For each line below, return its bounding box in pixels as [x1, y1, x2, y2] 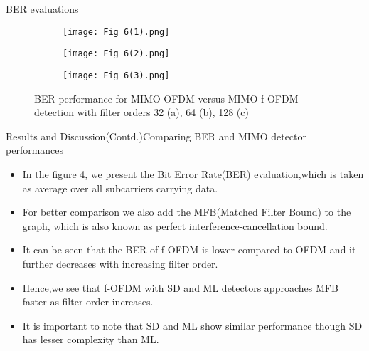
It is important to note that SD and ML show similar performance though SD [22, 318, 363, 332]
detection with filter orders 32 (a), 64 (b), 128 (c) [34, 105, 249, 120]
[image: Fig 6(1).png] [63, 26, 170, 37]
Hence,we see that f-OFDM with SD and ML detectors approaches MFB [22, 280, 338, 295]
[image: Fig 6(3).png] [63, 70, 170, 80]
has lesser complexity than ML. [22, 332, 159, 347]
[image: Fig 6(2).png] [63, 48, 170, 59]
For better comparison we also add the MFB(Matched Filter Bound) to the [22, 204, 351, 219]
